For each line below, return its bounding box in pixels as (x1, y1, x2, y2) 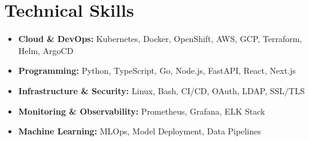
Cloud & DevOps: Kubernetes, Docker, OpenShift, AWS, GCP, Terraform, (18, 32, 302, 45)
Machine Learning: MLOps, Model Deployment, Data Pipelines (18, 125, 261, 137)
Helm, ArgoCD (18, 44, 74, 56)
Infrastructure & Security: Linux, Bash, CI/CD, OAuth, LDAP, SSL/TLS (18, 84, 305, 97)
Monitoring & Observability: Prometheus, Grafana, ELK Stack (18, 104, 265, 117)
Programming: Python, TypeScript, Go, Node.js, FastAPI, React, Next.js (18, 64, 296, 77)
